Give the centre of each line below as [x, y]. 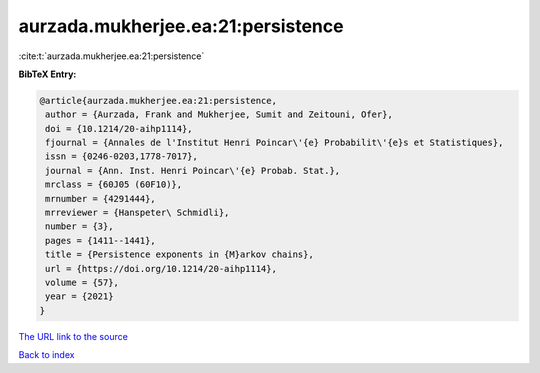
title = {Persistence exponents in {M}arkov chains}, [179, 254]
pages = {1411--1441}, [101, 240]
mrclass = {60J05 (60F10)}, [114, 184]
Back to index [46, 355]
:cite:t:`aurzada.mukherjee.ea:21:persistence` [111, 56]
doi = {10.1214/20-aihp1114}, [119, 128]
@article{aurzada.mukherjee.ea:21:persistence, [158, 100]
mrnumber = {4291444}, [101, 198]
